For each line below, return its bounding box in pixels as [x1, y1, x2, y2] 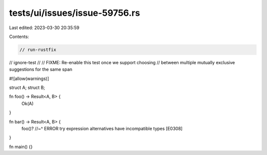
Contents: [9, 34, 29, 39]
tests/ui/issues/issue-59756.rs [9, 7, 140, 18]
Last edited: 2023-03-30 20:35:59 [9, 25, 80, 31]
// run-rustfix [19, 47, 56, 52]
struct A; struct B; [9, 84, 45, 91]
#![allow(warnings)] [9, 76, 49, 81]
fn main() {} [9, 144, 33, 150]
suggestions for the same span [9, 67, 73, 73]
